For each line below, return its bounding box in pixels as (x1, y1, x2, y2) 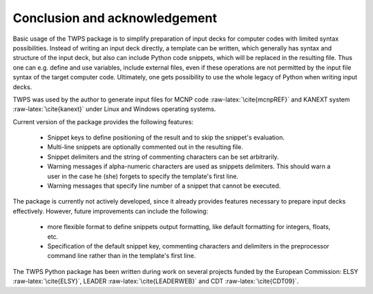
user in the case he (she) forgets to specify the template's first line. (47, 172, 238, 180)
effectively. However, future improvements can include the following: (12, 207, 209, 215)
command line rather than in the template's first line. (47, 252, 196, 260)
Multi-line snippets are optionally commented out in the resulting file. (47, 143, 243, 151)
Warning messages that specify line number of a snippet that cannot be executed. (47, 182, 281, 190)
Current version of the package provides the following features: (12, 117, 193, 126)
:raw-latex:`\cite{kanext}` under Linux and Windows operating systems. (12, 105, 216, 113)
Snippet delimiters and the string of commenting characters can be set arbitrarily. (47, 153, 279, 161)
